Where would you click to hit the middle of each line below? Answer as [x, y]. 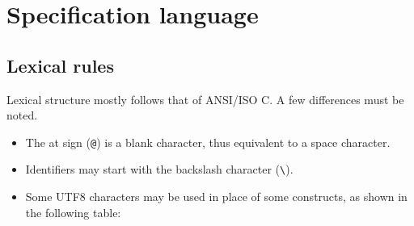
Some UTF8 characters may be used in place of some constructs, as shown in [216, 197]
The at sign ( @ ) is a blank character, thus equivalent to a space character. [208, 142]
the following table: [73, 212]
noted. [22, 115]
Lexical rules [60, 65]
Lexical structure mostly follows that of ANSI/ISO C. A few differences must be [205, 99]
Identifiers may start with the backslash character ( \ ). [159, 169]
